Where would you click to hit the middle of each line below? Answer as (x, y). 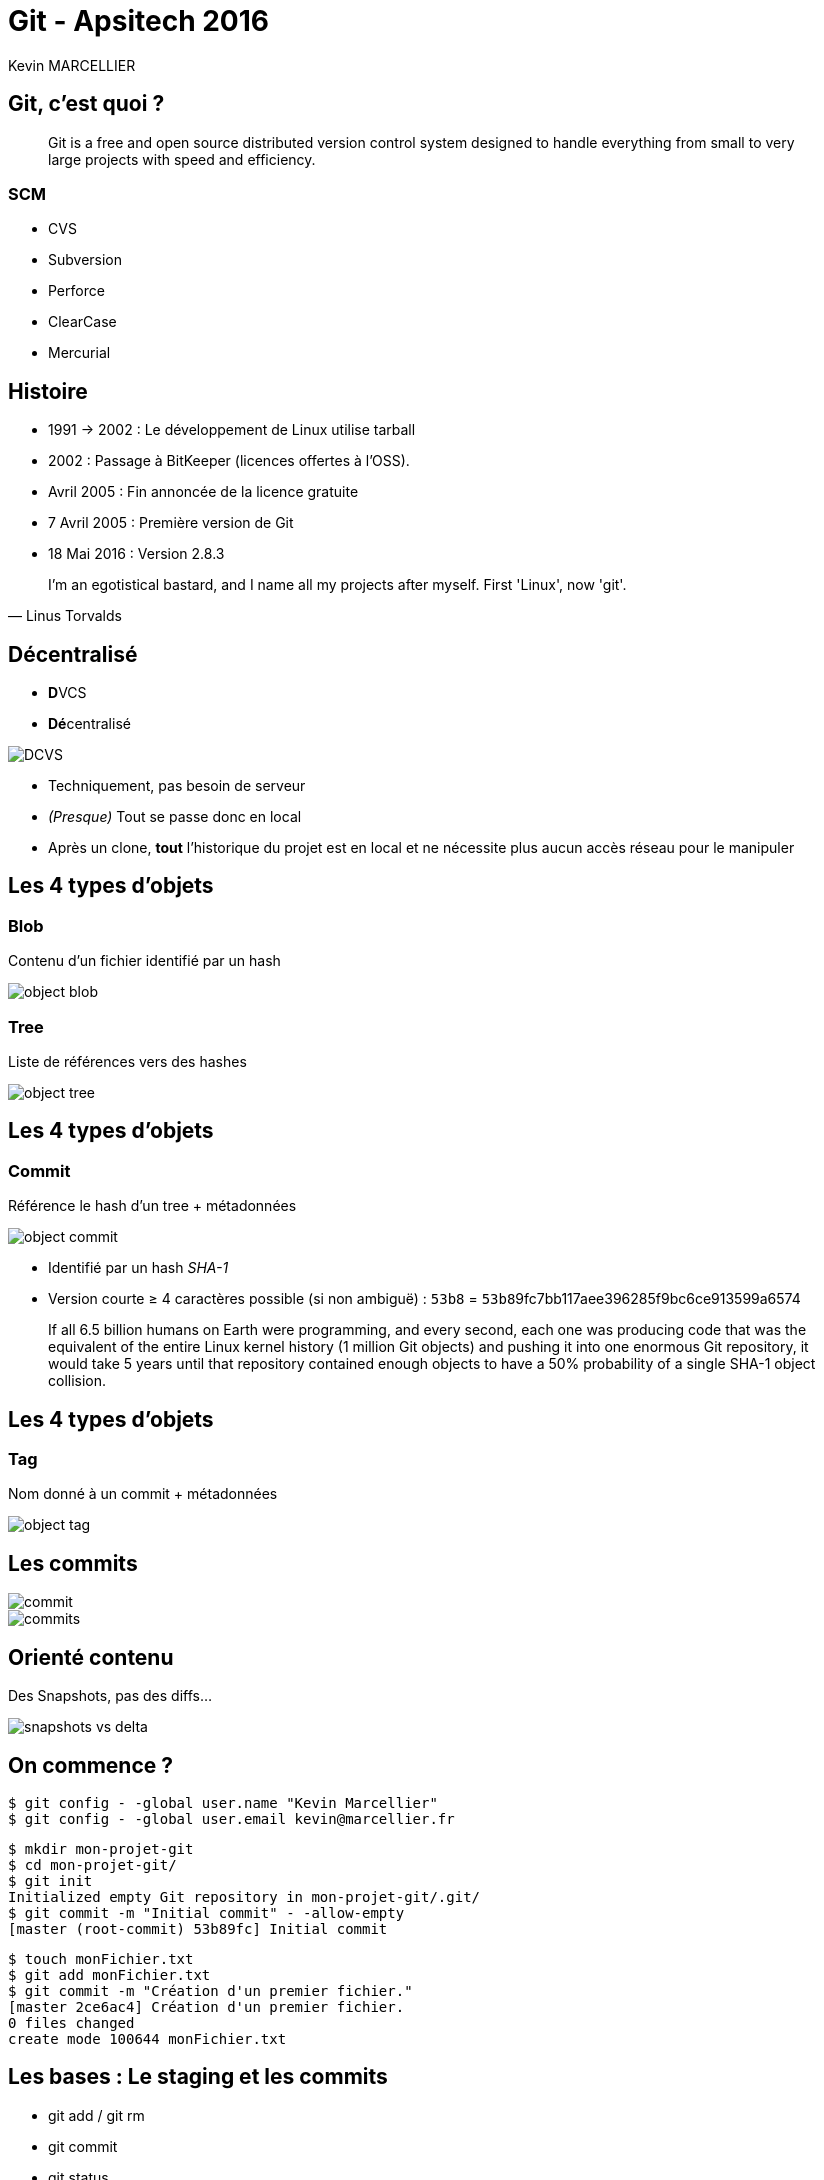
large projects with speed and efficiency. (182, 159)
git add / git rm (96, 2115)
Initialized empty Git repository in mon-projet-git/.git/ (244, 1896)
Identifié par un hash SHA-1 (138, 1268)
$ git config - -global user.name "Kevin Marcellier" (223, 1802)
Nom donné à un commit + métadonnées (143, 1494)
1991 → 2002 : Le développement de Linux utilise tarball (232, 430)
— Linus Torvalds (65, 616)
